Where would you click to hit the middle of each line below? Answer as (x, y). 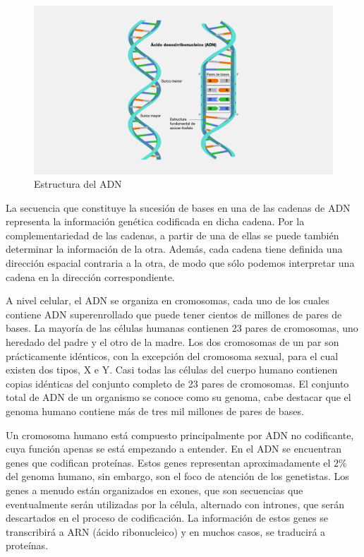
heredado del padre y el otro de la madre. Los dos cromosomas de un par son (172, 342)
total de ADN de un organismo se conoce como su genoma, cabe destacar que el (178, 397)
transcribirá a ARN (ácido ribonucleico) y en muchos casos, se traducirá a (166, 531)
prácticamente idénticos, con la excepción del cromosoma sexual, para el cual (172, 355)
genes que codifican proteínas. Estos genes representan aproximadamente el (168, 462)
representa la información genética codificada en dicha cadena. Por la (155, 221)
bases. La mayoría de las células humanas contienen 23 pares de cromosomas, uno (182, 328)
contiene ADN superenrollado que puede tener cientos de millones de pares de (174, 314)
